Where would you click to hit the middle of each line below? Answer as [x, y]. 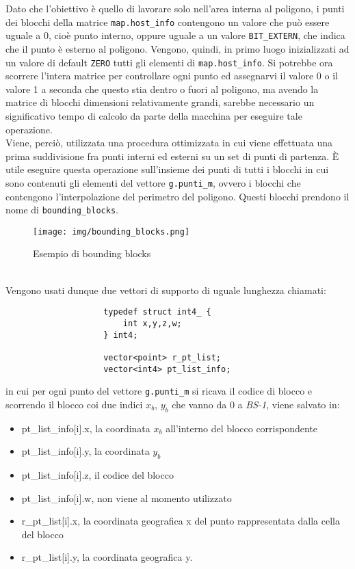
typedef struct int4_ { [157, 312]
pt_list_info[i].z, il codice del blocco [97, 475]
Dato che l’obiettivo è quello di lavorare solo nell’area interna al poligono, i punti [175, 8]
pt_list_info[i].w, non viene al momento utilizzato [127, 498]
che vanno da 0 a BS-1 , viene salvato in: [256, 404]
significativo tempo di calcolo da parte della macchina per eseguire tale [154, 115]
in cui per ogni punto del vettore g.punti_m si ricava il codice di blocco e [159, 391]
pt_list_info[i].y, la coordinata [86, 451]
